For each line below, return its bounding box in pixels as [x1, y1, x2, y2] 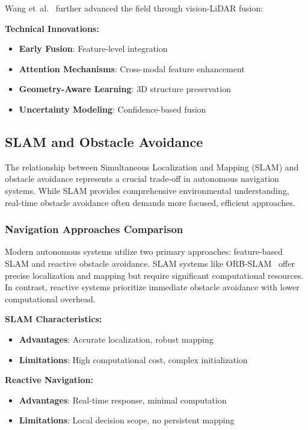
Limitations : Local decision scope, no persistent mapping [19, 414, 235, 426]
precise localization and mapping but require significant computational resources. [5, 269, 304, 281]
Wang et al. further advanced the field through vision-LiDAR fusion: [5, 2, 263, 14]
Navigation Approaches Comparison [5, 222, 183, 237]
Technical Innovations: [5, 22, 99, 34]
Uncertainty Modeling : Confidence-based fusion [19, 102, 206, 115]
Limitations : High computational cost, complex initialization [19, 353, 248, 366]
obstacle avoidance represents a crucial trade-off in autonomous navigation [5, 172, 279, 185]
